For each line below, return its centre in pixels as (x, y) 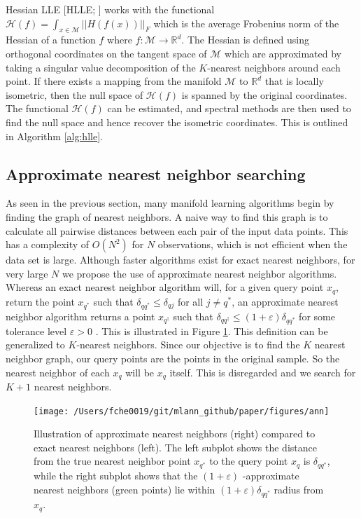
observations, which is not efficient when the (253, 244)
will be (140, 372)
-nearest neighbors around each (274, 67)
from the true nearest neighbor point (112, 461)
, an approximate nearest (285, 301)
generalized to (35, 345)
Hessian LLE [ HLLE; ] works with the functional (110, 9)
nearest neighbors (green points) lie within (125, 490)
